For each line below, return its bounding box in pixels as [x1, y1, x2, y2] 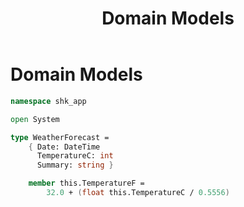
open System [10, 114, 60, 124]
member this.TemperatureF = [28, 178, 145, 189]
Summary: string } [36, 160, 114, 171]
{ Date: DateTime [28, 142, 101, 152]
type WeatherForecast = [10, 132, 110, 142]
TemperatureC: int [36, 151, 114, 161]
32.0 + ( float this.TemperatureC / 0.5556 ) [46, 188, 230, 198]
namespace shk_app [10, 96, 87, 106]
